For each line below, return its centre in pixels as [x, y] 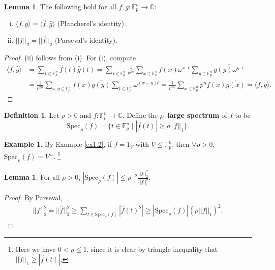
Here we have [36, 249]
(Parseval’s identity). [86, 40]
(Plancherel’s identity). [92, 23]
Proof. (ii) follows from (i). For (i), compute [70, 57]
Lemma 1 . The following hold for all [60, 6]
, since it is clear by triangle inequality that [152, 249]
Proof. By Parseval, [33, 198]
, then [181, 144]
